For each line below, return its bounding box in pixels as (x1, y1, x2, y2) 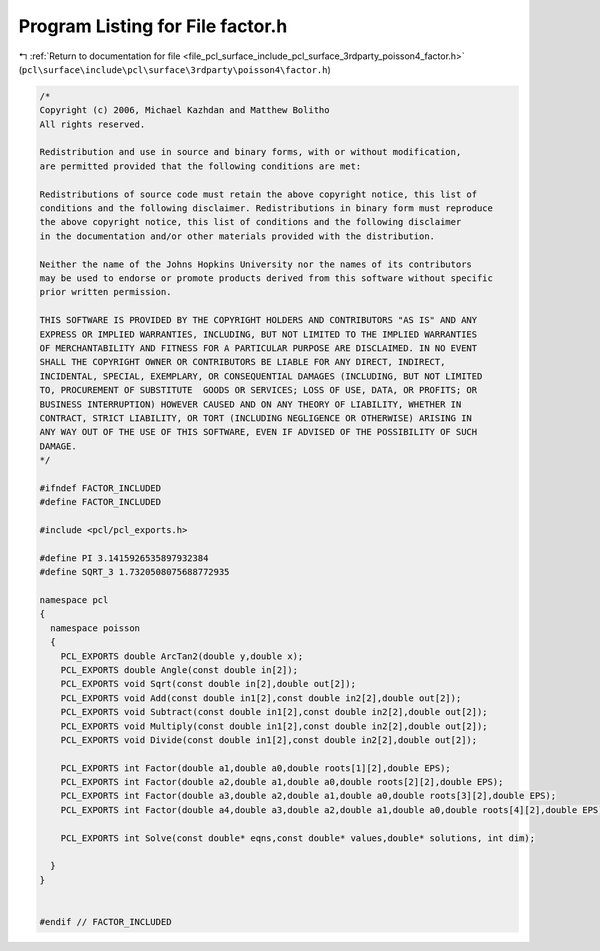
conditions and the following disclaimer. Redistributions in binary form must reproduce (39, 203, 494, 214)
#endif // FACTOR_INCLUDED (39, 916, 172, 927)
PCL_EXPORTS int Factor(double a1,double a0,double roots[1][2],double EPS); (60, 762, 452, 774)
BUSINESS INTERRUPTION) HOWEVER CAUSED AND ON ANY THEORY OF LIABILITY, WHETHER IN (39, 398, 462, 410)
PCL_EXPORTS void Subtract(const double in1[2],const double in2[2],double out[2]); (60, 706, 489, 718)
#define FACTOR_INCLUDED (39, 496, 162, 508)
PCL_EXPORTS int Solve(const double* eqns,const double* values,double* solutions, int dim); (60, 832, 535, 844)
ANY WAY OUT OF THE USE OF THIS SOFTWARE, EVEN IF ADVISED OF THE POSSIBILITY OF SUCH (39, 426, 478, 438)
